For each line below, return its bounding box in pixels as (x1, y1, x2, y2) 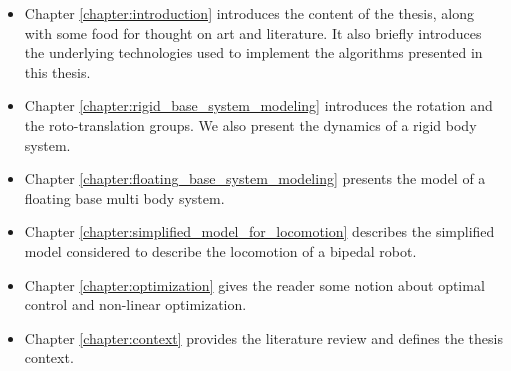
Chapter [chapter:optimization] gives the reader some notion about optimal (24, 274, 485, 295)
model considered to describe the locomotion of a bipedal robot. (24, 240, 417, 261)
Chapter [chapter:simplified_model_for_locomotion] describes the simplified (24, 221, 495, 242)
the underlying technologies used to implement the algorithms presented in (24, 42, 483, 63)
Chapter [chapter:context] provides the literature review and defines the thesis (24, 327, 503, 348)
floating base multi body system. (24, 187, 225, 208)
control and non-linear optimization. (24, 294, 247, 315)
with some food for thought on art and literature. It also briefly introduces (24, 22, 482, 43)
